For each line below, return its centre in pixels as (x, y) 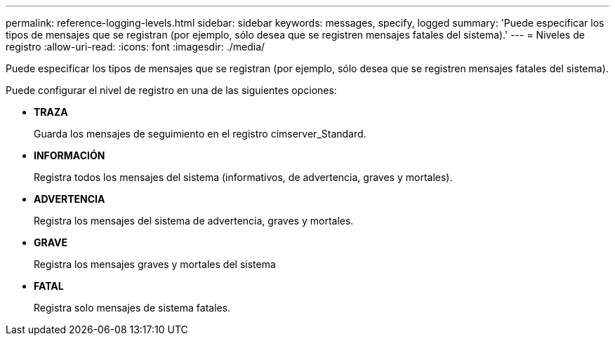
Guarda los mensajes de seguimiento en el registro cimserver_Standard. (200, 134)
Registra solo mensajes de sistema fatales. (132, 308)
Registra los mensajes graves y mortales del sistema (155, 264)
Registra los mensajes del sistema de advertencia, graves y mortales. (194, 221)
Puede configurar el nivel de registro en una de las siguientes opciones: (171, 90)
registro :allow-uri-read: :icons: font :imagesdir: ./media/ (135, 47)
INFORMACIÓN (70, 155)
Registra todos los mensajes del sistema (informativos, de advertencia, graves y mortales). (243, 177)
